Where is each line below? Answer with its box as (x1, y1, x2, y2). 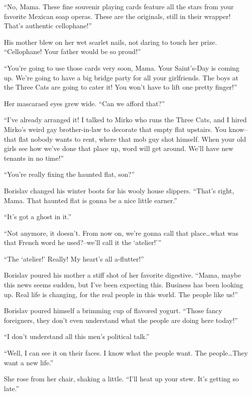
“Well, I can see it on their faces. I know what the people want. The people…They (4, 348, 248, 358)
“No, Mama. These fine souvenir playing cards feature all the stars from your (4, 1, 234, 11)
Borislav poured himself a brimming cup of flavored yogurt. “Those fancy (4, 305, 222, 316)
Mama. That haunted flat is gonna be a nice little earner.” (4, 195, 177, 205)
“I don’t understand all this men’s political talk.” (4, 331, 149, 341)
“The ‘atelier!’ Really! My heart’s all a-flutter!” (4, 253, 144, 263)
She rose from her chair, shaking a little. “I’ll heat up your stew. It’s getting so (4, 374, 239, 384)
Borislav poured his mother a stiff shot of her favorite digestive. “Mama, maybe (4, 270, 241, 280)
